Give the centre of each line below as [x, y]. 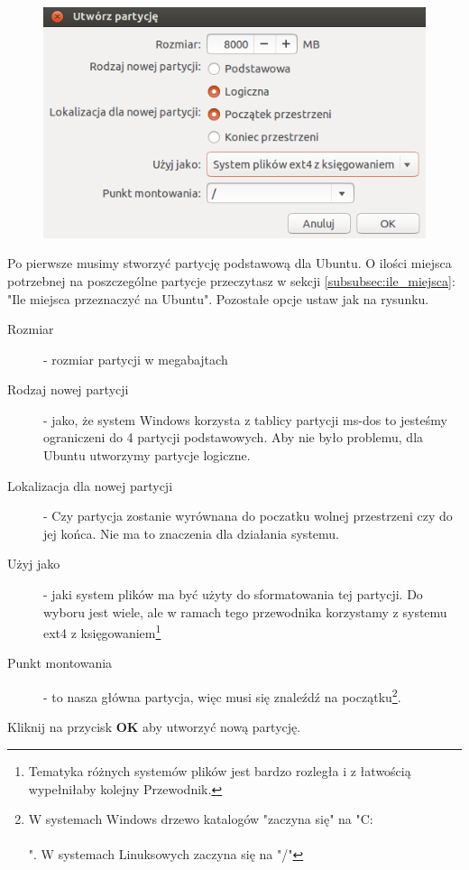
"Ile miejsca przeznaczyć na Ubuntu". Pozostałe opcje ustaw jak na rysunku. [218, 298]
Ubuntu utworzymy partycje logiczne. [147, 455]
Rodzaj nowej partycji [68, 389]
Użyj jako [34, 564]
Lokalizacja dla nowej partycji [90, 485]
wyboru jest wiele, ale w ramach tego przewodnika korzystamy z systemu [245, 611]
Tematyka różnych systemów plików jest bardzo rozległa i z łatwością [220, 770]
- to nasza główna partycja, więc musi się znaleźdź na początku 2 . [222, 695]
